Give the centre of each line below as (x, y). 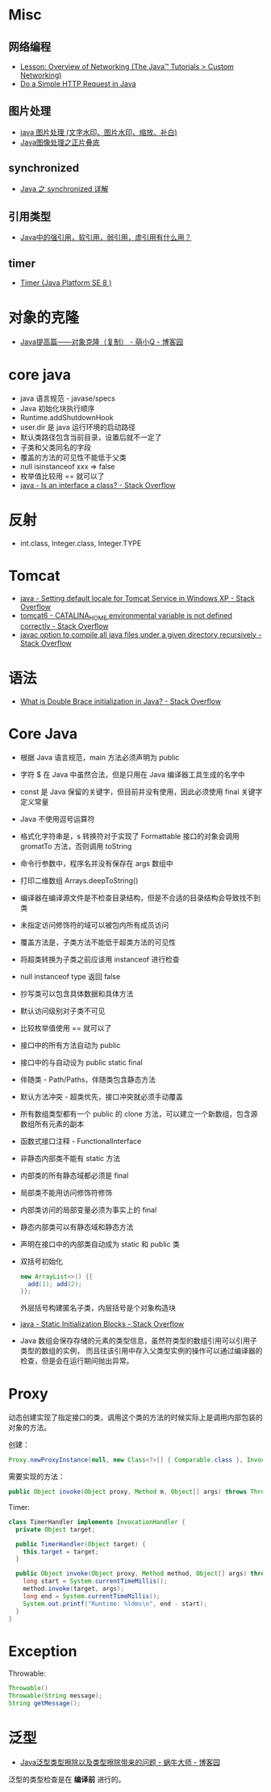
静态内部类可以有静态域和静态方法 (77, 1226)
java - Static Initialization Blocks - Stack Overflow (102, 1324)
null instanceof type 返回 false (70, 976)
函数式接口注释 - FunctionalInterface (81, 1141)
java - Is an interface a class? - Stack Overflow (98, 486)
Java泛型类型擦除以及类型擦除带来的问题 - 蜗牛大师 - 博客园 (120, 1762)
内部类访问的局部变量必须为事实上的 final (88, 1209)
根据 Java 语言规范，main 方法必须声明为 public (100, 757)
